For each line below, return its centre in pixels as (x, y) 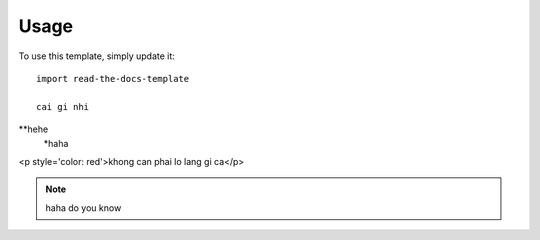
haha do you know (83, 207)
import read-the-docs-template (113, 78)
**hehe (33, 129)
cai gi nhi (63, 106)
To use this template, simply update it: (96, 56)
